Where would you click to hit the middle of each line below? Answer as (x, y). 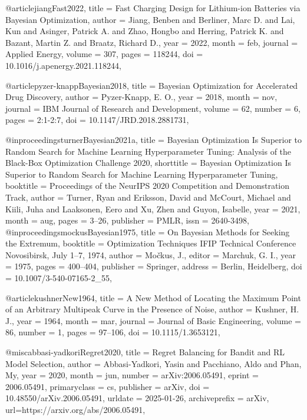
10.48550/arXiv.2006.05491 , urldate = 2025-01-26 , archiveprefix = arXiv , (137, 398)
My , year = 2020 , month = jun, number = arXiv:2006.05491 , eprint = (132, 375)
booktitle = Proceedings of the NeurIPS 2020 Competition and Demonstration (148, 186)
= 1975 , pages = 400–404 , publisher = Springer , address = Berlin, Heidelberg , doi (154, 266)
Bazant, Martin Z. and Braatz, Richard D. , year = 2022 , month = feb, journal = (152, 42)
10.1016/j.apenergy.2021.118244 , (63, 65)
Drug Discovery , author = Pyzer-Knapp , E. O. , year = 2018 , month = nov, (141, 97)
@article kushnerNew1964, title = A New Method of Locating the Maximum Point (153, 297)
